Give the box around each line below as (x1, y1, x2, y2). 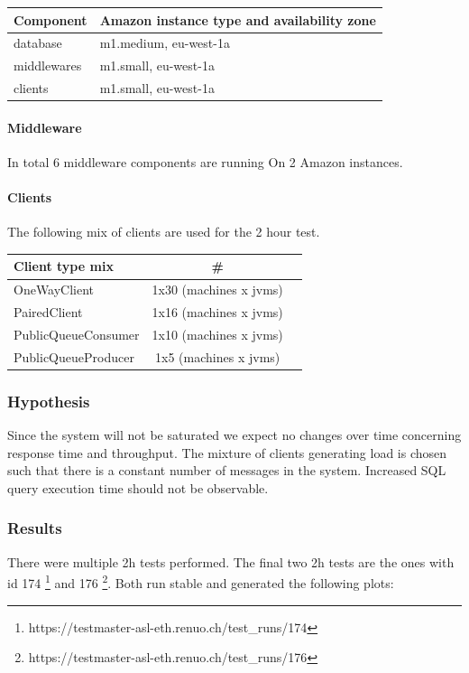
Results (7, 517, 62, 539)
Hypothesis (7, 389, 90, 412)
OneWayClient (14, 280, 95, 299)
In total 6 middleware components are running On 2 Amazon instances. (7, 152, 403, 171)
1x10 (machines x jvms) (152, 324, 283, 343)
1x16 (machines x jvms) (152, 303, 283, 322)
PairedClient (14, 303, 83, 322)
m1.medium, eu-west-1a (99, 33, 230, 52)
